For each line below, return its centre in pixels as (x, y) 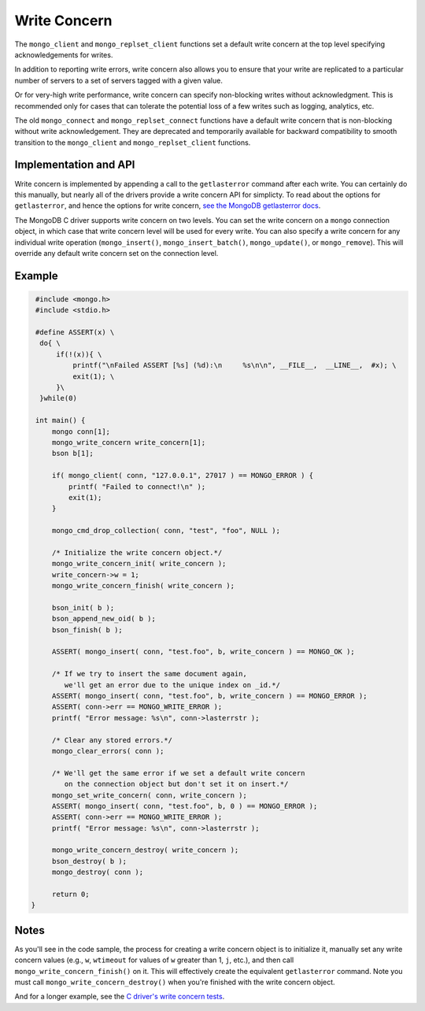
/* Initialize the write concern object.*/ (137, 552)
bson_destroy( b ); (89, 861)
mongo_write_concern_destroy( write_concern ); (145, 850)
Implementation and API (75, 165)
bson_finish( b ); (87, 630)
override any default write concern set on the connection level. (116, 253)
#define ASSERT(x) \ (75, 332)
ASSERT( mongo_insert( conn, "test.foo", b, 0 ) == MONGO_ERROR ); (185, 806)
